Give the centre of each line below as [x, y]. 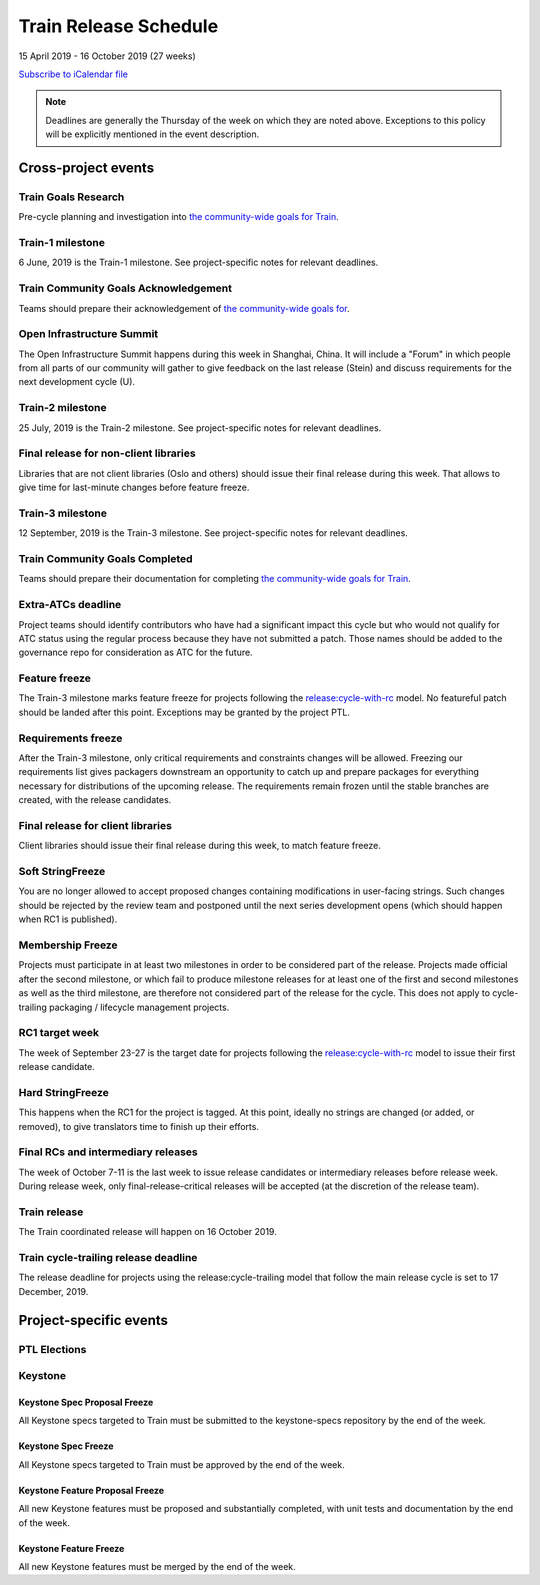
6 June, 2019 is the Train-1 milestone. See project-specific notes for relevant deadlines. [198, 262]
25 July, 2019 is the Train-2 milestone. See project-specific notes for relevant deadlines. [200, 427]
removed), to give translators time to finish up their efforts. [139, 1126]
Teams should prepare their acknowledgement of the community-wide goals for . [184, 308]
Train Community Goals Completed [106, 559]
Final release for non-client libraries [107, 453]
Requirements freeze [70, 738]
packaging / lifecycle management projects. [139, 1007]
